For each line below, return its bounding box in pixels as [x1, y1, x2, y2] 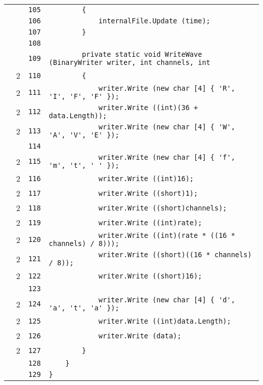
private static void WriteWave [82, 50, 202, 58]
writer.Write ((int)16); [98, 174, 194, 183]
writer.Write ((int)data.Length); [98, 317, 231, 325]
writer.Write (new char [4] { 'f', [98, 153, 235, 161]
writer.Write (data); [98, 331, 182, 340]
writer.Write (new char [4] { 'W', [98, 123, 235, 131]
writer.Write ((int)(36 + [98, 103, 198, 112]
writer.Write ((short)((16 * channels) [98, 251, 252, 259]
